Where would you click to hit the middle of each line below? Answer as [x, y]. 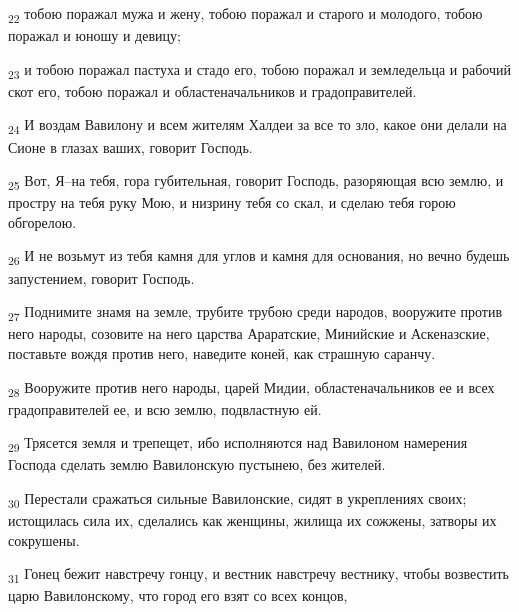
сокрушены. [44, 539]
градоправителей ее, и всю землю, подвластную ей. [165, 408]
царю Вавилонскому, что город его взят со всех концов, [178, 595]
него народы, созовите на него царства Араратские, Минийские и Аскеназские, [249, 333]
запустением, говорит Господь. [101, 277]
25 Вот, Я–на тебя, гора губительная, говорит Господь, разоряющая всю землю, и [256, 181]
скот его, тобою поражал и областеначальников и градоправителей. [212, 90]
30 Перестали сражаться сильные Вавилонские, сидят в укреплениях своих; [237, 499]
